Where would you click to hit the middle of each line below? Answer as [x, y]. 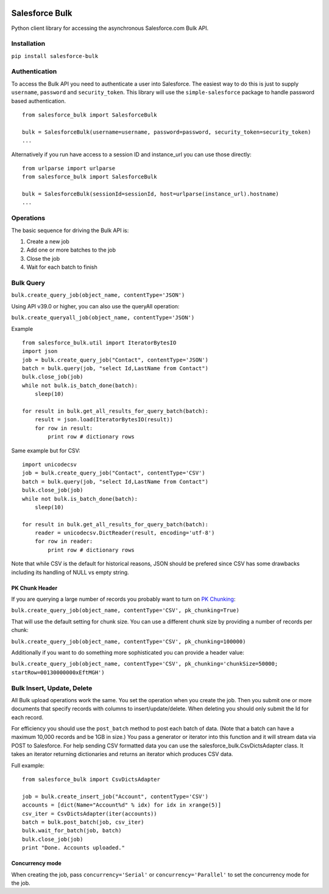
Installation [28, 44]
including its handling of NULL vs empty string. [70, 572]
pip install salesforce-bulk [55, 56]
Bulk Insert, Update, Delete [52, 688]
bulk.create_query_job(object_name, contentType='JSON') [98, 295]
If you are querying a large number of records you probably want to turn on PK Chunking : [123, 599]
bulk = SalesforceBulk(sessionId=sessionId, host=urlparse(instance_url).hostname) [151, 194]
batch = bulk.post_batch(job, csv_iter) [83, 822]
